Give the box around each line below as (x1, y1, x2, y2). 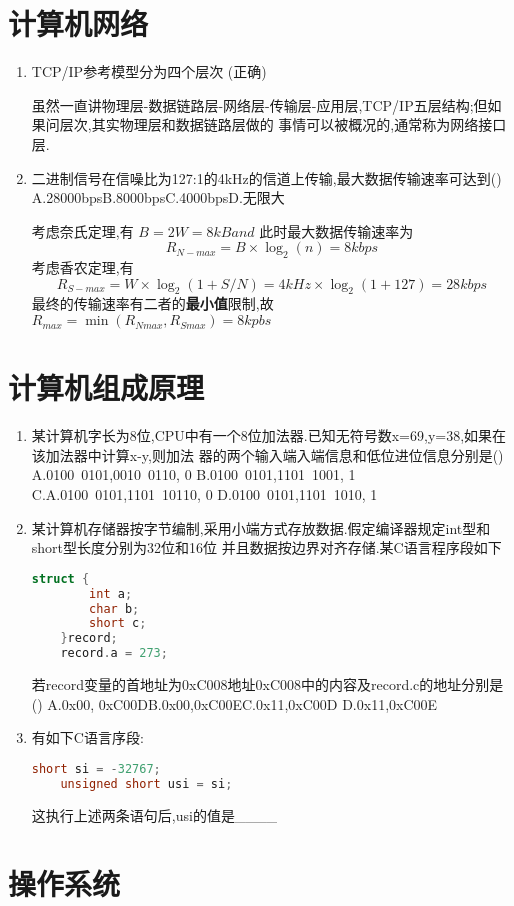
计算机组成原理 (8, 367, 205, 408)
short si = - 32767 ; (31, 761, 161, 776)
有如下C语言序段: (31, 727, 144, 748)
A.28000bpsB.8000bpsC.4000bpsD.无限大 (31, 187, 285, 208)
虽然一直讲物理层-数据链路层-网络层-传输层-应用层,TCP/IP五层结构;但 (31, 94, 488, 115)
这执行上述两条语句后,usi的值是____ (31, 804, 277, 825)
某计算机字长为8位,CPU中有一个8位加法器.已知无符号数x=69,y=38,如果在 (31, 425, 507, 446)
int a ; (89, 586, 133, 601)
